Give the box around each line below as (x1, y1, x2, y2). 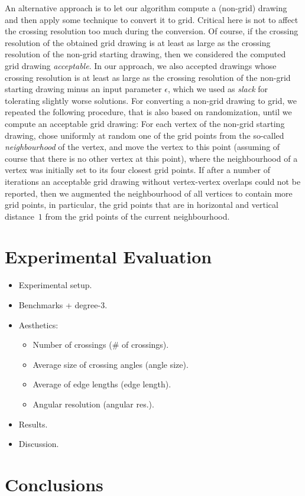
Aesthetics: (18, 318, 59, 331)
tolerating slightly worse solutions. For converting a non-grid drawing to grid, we (5, 94, 297, 106)
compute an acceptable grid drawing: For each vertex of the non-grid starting (5, 117, 285, 129)
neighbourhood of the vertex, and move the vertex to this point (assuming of (5, 141, 280, 153)
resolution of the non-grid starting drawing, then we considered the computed (5, 48, 286, 60)
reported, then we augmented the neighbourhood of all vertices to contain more (5, 187, 293, 199)
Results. (18, 417, 48, 430)
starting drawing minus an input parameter (5, 83, 162, 95)
